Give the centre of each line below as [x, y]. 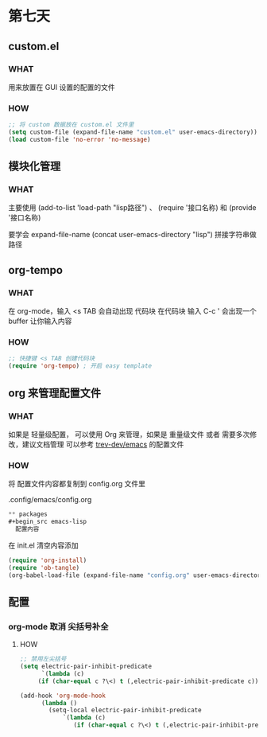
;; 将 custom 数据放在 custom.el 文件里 [71, 125]
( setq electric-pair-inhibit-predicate [86, 667]
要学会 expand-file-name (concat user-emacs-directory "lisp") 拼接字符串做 [132, 235]
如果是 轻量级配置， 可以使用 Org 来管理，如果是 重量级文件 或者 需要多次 [129, 434]
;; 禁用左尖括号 [43, 659]
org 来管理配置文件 [55, 393]
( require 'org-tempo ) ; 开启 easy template [80, 366]
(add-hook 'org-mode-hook [62, 696]
